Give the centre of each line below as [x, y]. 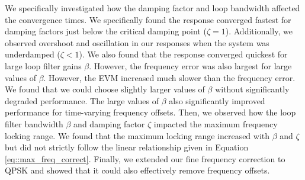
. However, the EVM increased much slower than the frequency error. [169, 77]
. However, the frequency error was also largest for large [190, 65]
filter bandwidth [34, 123]
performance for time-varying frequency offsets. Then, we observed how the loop [150, 112]
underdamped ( [33, 54]
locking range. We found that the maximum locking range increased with [137, 135]
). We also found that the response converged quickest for [183, 54]
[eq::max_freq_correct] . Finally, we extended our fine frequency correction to [145, 158]
